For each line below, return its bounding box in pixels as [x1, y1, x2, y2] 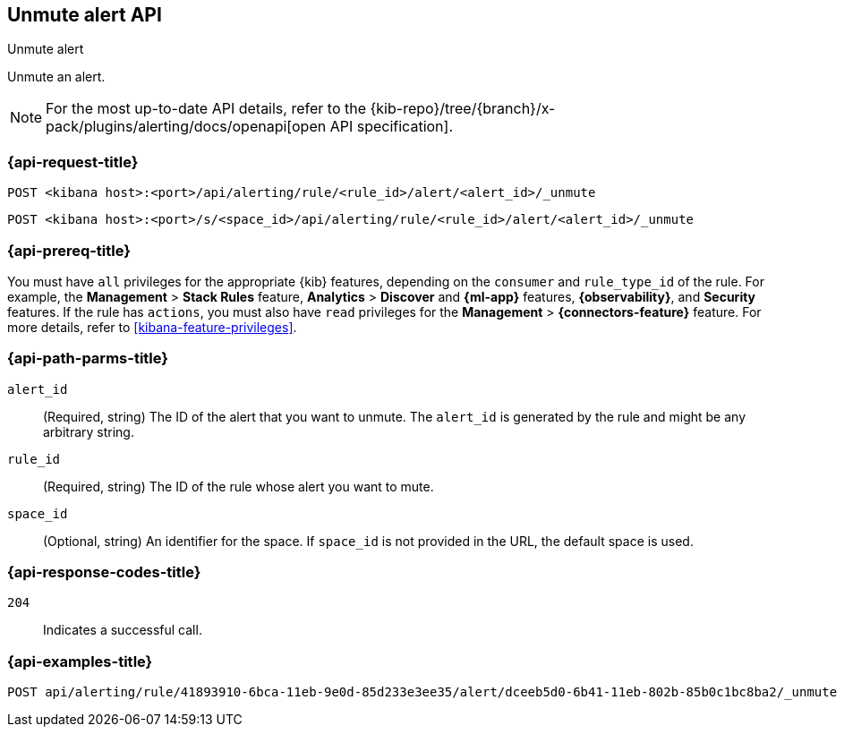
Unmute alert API [7, 4, 162, 26]
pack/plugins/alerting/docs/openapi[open [46, 117, 327, 136]
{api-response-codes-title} [7, 563, 201, 582]
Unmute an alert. [7, 69, 106, 85]
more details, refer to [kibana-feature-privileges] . [7, 319, 297, 335]
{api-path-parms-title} [7, 349, 168, 368]
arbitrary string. [43, 423, 134, 440]
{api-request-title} [7, 152, 139, 171]
